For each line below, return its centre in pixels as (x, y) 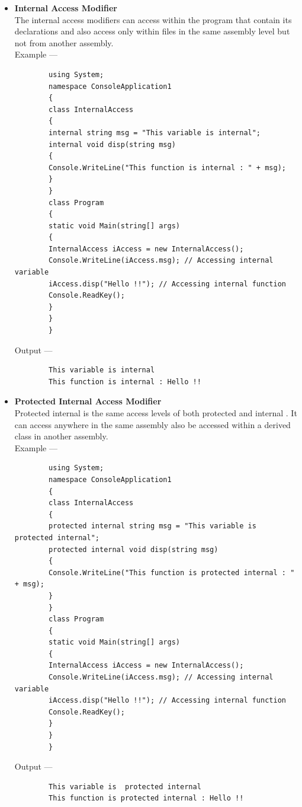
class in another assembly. (61, 436)
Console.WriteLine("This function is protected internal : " (172, 572)
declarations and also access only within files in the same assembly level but (152, 31)
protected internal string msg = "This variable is (152, 526)
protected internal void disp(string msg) (134, 549)
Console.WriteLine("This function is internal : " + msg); (167, 168)
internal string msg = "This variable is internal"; (155, 133)
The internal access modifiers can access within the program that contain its (153, 19)
